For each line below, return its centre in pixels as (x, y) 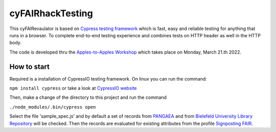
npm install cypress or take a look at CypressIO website (73, 88)
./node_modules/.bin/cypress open (53, 107)
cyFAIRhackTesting (51, 13)
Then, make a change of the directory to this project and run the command (88, 97)
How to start (29, 67)
